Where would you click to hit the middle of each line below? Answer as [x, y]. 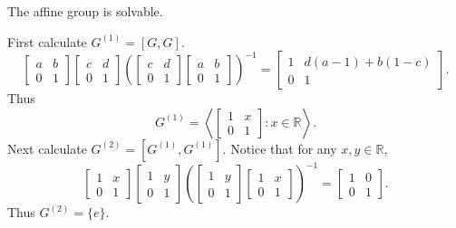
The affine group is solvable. [85, 11]
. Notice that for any [280, 148]
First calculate [47, 41]
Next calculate [47, 148]
